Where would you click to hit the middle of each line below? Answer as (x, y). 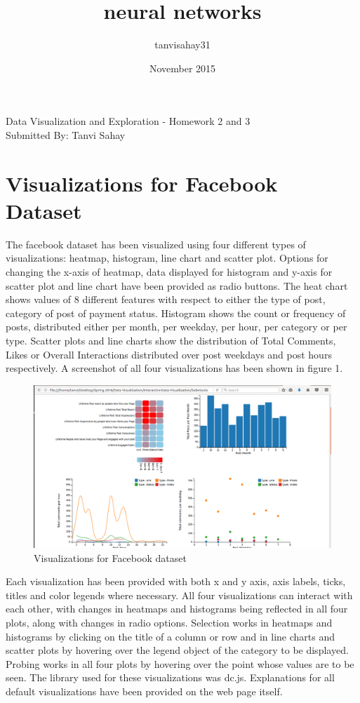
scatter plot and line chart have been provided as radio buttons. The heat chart (177, 285)
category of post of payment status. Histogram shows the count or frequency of (176, 313)
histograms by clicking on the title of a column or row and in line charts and (170, 636)
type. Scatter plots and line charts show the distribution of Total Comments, (171, 340)
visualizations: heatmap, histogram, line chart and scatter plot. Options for (167, 258)
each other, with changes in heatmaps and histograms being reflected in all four (177, 609)
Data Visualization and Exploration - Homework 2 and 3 (128, 121)
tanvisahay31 (182, 45)
